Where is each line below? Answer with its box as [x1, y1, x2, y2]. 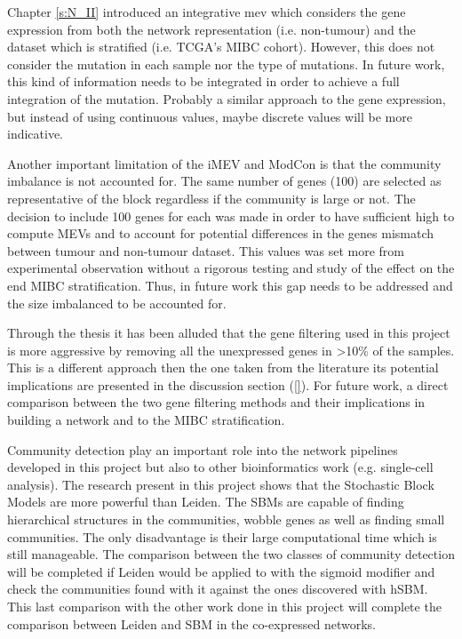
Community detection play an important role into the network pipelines [7, 440, 398, 459]
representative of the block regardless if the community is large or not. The [7, 188, 416, 207]
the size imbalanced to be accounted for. [7, 293, 227, 312]
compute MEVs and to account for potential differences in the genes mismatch [7, 224, 434, 243]
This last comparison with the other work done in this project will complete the [7, 597, 442, 615]
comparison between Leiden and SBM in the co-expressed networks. [7, 614, 376, 633]
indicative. [7, 124, 64, 143]
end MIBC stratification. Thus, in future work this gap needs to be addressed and [7, 276, 453, 294]
